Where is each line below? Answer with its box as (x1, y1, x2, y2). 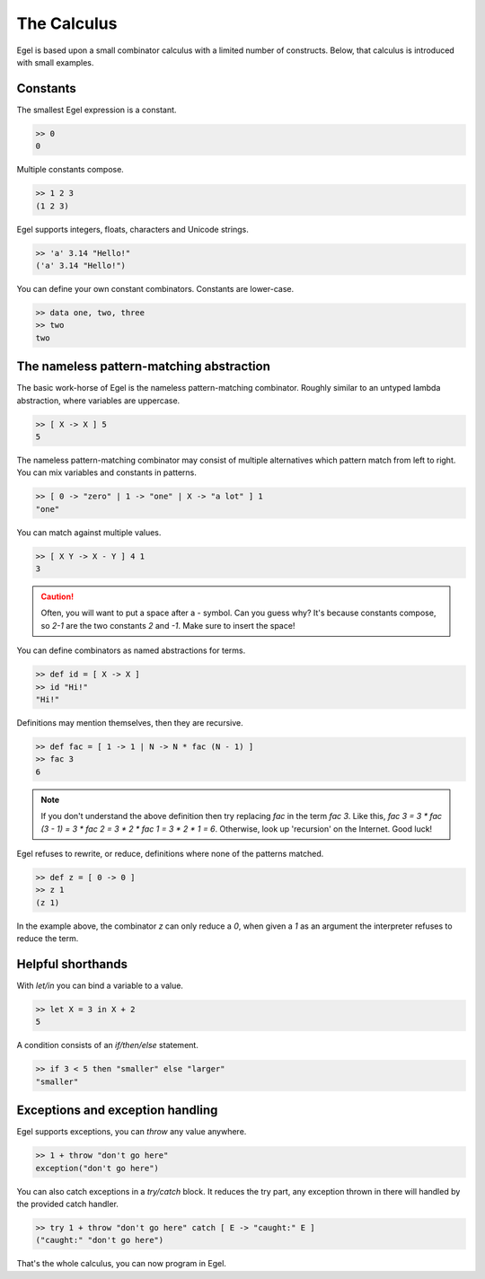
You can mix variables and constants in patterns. (16, 467, 198, 478)
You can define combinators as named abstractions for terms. (16, 645, 246, 656)
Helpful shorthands (16, 957, 128, 972)
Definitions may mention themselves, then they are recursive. (16, 717, 243, 728)
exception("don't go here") (35, 1163, 159, 1173)
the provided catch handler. (16, 1198, 119, 1209)
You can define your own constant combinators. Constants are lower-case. (16, 283, 295, 294)
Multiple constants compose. (16, 164, 125, 175)
